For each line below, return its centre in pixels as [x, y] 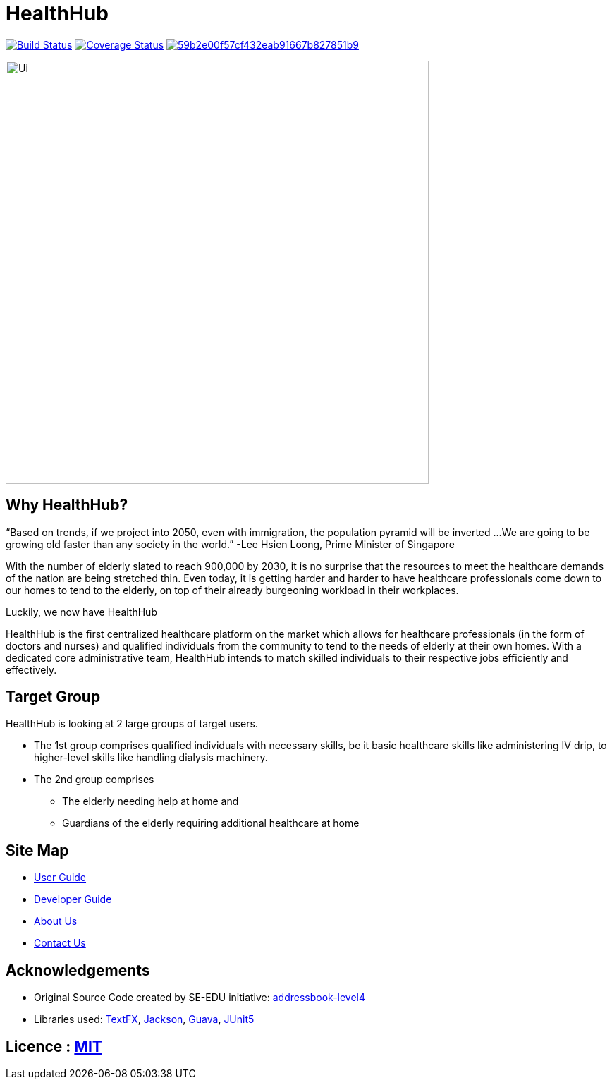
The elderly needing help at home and [151, 801]
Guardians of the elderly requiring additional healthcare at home [211, 823]
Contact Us [60, 943]
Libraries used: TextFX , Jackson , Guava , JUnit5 [144, 1019]
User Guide [60, 878]
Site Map [37, 850]
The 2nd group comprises [94, 780]
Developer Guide [73, 899]
